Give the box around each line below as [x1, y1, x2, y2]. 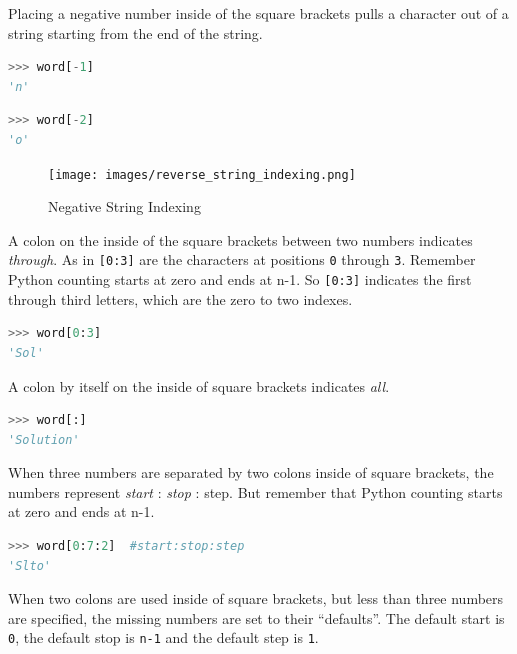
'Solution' [8, 432, 80, 447]
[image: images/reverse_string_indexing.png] [48, 167, 356, 182]
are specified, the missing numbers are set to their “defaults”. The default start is [8, 607, 505, 628]
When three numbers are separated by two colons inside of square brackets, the [8, 462, 494, 483]
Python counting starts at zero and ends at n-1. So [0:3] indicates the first [8, 269, 472, 290]
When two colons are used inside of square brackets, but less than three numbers [8, 588, 504, 609]
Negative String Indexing [48, 196, 201, 217]
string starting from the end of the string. [8, 22, 263, 43]
